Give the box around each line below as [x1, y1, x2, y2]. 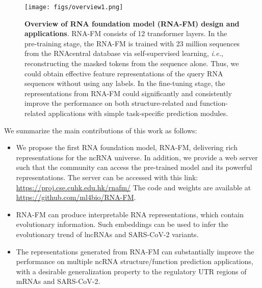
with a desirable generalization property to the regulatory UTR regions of [16, 266, 247, 276]
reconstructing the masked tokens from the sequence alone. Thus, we [24, 58, 239, 69]
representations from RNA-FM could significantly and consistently [24, 88, 232, 98]
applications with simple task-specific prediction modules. [48, 108, 228, 118]
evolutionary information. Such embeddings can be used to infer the [16, 219, 228, 229]
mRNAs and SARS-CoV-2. [16, 276, 100, 286]
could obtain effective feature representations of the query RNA [24, 68, 223, 78]
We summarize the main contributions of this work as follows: [4, 125, 197, 135]
